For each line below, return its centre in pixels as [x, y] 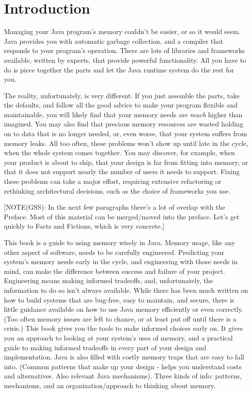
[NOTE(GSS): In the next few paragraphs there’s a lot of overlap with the [115, 207]
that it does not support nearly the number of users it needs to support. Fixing [122, 171]
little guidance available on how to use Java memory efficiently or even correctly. [124, 309]
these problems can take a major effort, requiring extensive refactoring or [113, 181]
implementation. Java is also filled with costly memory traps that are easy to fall [124, 357]
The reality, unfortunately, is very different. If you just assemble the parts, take [122, 95]
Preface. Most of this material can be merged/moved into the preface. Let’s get [122, 216]
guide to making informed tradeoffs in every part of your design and [105, 347]
